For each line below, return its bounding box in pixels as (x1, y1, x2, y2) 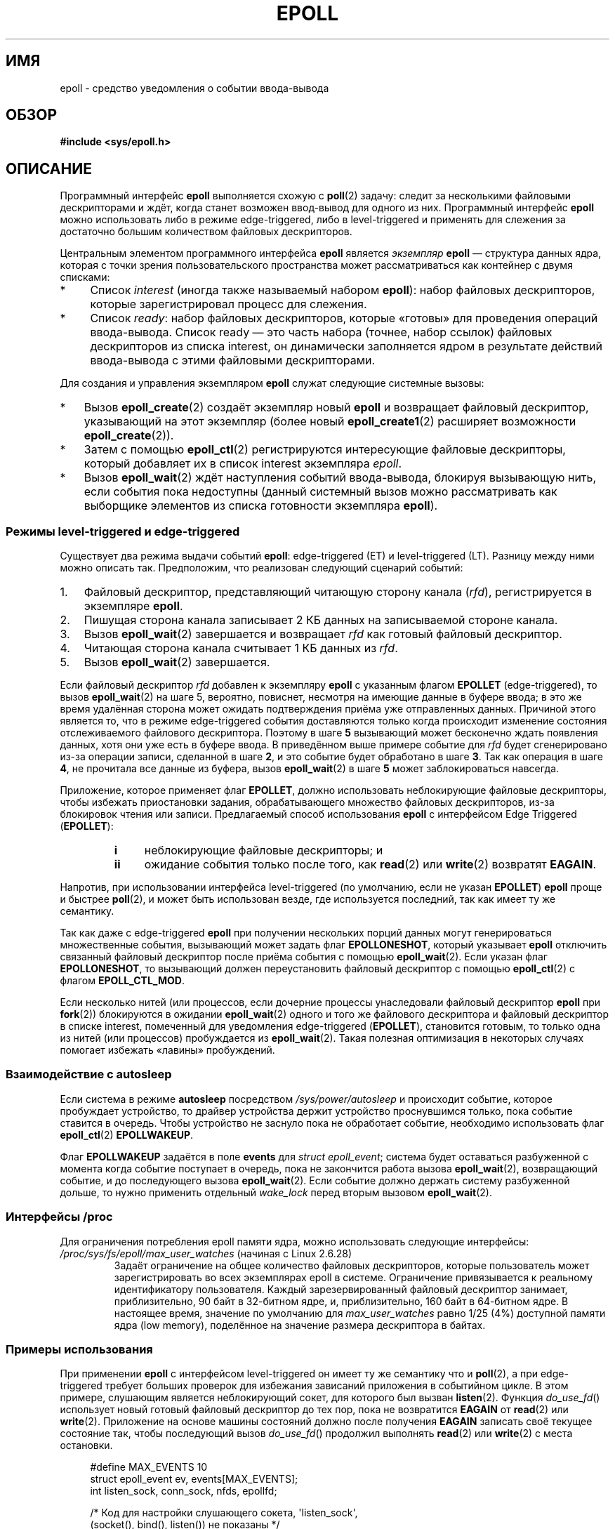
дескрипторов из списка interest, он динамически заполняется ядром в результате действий (90, 339, 602, 354)
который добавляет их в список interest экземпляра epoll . (84, 456, 402, 471)
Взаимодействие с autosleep (6, 1067, 172, 1082)
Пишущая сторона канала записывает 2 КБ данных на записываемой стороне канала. (84, 613, 558, 628)
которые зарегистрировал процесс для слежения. (90, 297, 367, 312)
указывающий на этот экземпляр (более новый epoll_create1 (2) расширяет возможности (84, 414, 576, 429)
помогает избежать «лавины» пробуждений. (60, 1044, 275, 1057)
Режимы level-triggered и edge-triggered (6, 524, 240, 538)
